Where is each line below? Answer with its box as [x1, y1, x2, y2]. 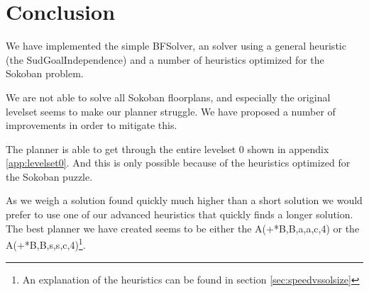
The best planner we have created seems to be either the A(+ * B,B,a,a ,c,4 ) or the [6, 220, 360, 235]
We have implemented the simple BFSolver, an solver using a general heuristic [6, 38, 346, 53]
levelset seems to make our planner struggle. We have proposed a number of [6, 103, 336, 118]
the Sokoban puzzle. [6, 169, 93, 184]
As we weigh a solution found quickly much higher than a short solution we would [6, 193, 363, 208]
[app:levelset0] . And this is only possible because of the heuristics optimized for [6, 155, 351, 170]
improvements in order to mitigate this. [6, 118, 177, 133]
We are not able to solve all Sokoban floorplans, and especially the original [6, 89, 331, 104]
